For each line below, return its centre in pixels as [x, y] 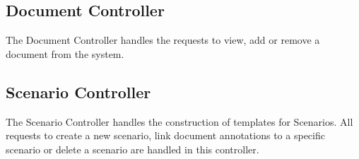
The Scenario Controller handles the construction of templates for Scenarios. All [179, 121]
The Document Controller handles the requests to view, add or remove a [163, 40]
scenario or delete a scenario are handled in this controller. [133, 149]
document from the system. [65, 53]
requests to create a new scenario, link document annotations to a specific [165, 135]
